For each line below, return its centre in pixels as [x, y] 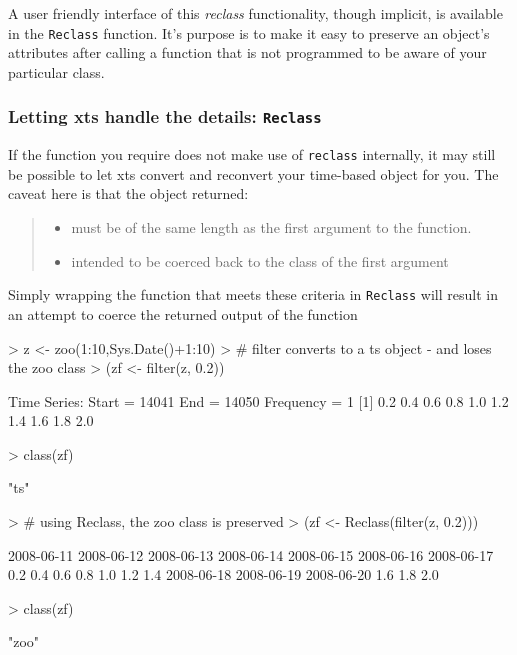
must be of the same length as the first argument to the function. [271, 227]
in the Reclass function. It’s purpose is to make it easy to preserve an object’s [249, 32]
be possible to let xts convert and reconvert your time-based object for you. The [253, 173]
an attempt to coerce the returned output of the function [183, 313]
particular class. [56, 71]
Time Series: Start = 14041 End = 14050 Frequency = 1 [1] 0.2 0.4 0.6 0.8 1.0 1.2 [258, 400]
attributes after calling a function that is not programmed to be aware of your [247, 52]
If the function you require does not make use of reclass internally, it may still [252, 154]
